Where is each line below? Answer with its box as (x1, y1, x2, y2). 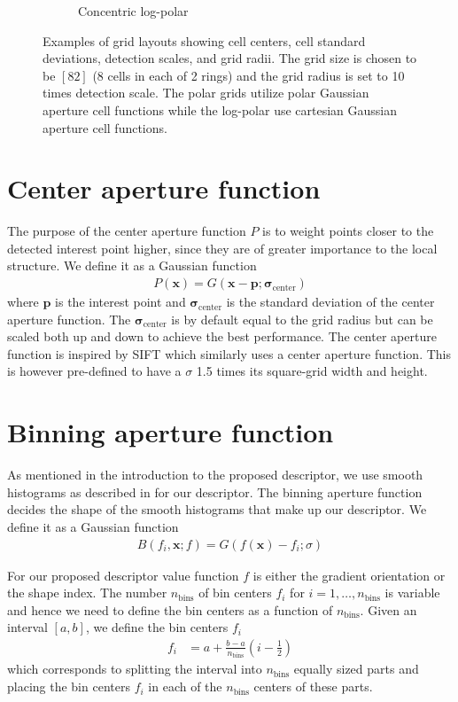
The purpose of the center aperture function (7, 222, 246, 240)
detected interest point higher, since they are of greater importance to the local (7, 238, 438, 257)
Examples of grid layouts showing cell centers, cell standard (43, 31, 366, 50)
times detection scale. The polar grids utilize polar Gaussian (43, 83, 369, 102)
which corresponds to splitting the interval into (7, 659, 262, 678)
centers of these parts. (253, 677, 373, 696)
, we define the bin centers (85, 618, 229, 636)
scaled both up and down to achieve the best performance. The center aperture (7, 327, 437, 346)
